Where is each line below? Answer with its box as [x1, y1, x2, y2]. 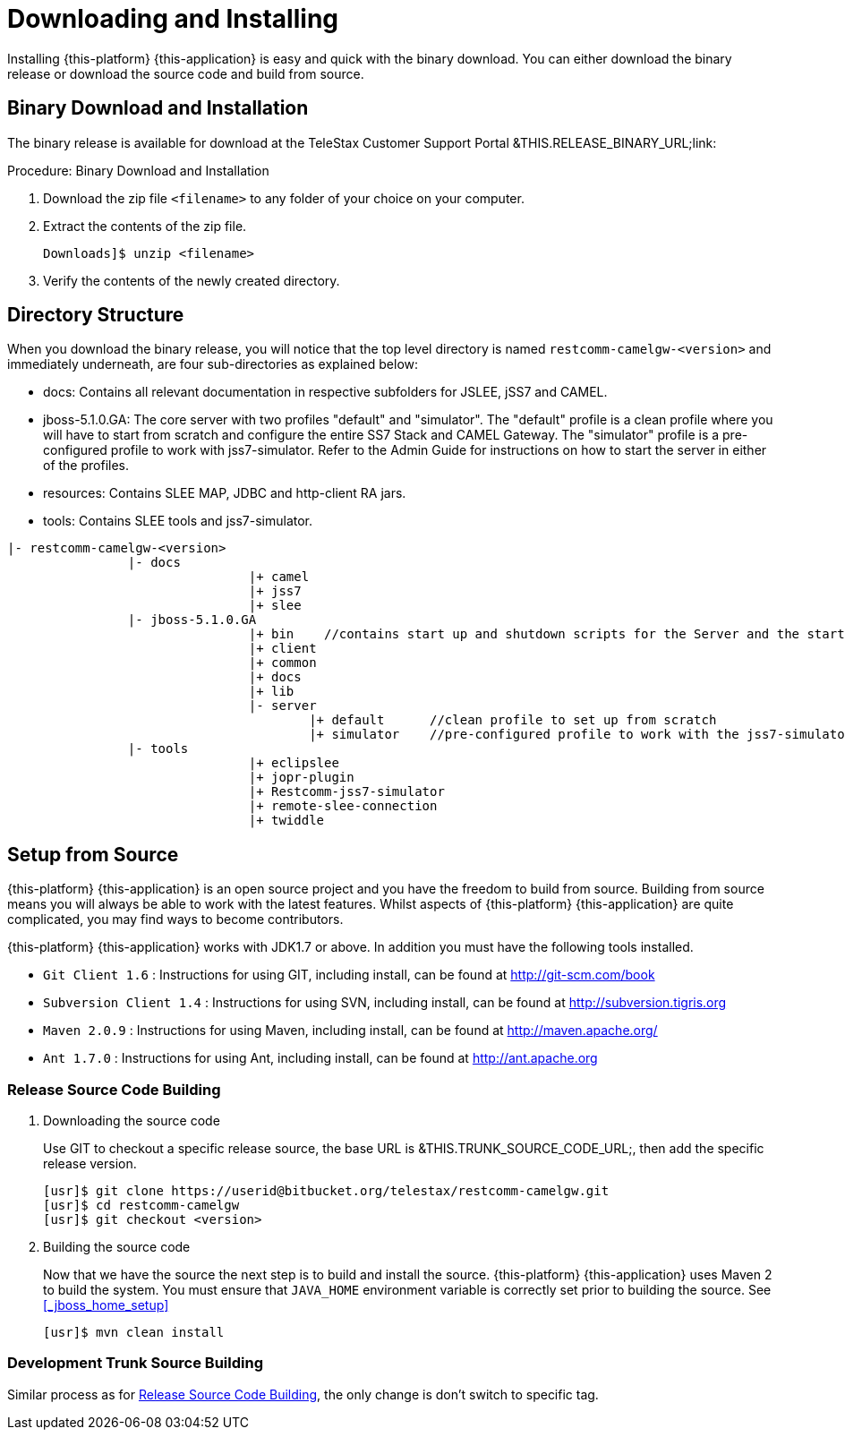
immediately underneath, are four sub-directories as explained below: [7, 356, 419, 372]
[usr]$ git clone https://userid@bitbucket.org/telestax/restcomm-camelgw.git [43, 1184, 610, 1199]
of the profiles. [43, 458, 130, 474]
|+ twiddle [248, 813, 325, 828]
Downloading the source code [43, 1113, 220, 1129]
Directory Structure [7, 304, 184, 327]
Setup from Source [7, 843, 179, 866]
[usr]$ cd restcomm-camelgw [43, 1198, 240, 1213]
